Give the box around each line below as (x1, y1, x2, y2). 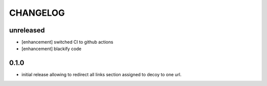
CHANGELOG (9, 7, 65, 18)
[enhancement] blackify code (21, 46, 82, 52)
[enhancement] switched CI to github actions (21, 39, 114, 45)
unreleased (9, 26, 45, 34)
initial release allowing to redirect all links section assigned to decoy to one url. (21, 72, 182, 78)
